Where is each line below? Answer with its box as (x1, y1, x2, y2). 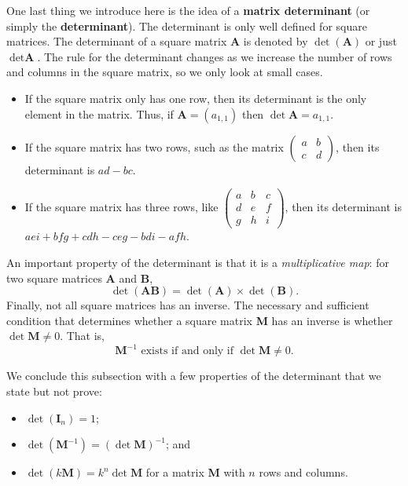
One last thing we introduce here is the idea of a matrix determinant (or (6, 2, 370, 18)
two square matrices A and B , (6, 269, 153, 286)
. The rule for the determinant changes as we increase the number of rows (37, 48, 392, 64)
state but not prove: (6, 382, 102, 399)
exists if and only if (141, 345, 234, 357)
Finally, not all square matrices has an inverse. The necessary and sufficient (6, 297, 369, 313)
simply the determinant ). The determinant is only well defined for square (6, 17, 367, 34)
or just (365, 33, 397, 49)
